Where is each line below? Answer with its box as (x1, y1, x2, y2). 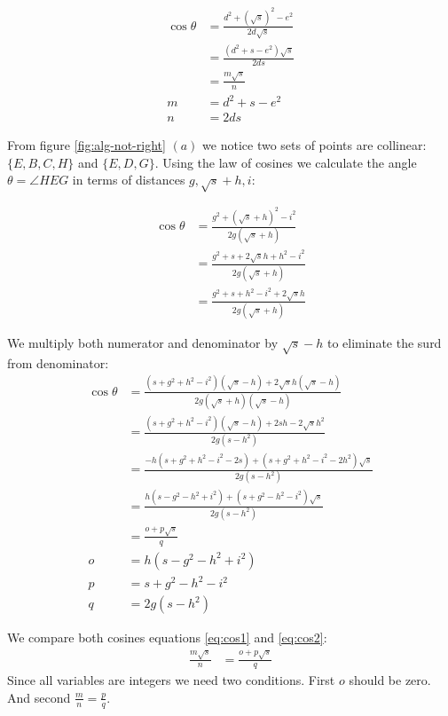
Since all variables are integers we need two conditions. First (7, 671, 335, 689)
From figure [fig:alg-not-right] (7, 136, 166, 154)
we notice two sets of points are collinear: (202, 136, 427, 154)
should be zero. (349, 671, 431, 689)
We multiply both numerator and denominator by (7, 334, 279, 352)
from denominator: (7, 353, 109, 372)
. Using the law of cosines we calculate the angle (154, 153, 417, 171)
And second (7, 688, 71, 706)
